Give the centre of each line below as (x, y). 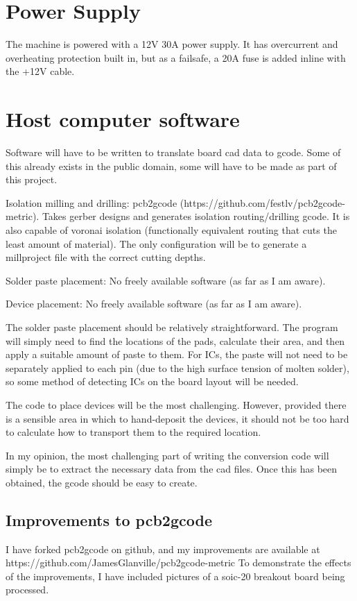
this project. (32, 179)
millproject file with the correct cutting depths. (106, 257)
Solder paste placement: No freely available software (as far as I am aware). (166, 280)
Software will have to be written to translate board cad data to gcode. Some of (173, 152)
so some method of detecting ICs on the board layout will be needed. (152, 381)
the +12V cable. (40, 71)
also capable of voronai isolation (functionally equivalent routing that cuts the (171, 230)
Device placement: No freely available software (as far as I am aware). (154, 304)
